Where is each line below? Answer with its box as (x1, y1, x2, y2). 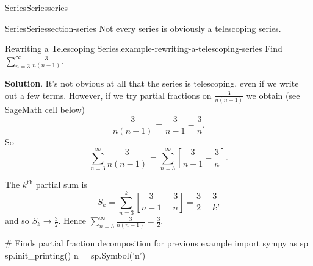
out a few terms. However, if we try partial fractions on (5, 88, 212, 101)
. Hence (58, 214, 87, 227)
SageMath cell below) (5, 103, 85, 115)
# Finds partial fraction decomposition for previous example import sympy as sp (5, 237, 309, 250)
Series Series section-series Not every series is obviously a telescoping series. (5, 21, 281, 34)
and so (5, 214, 29, 227)
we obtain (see (246, 88, 300, 101)
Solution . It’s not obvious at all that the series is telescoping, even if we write (5, 77, 299, 90)
